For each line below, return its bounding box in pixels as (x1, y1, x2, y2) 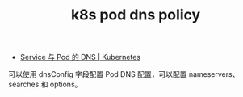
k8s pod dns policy (70, 6, 201, 24)
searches (8, 79, 40, 90)
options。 (49, 79, 82, 90)
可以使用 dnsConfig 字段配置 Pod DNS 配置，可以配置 (8, 70, 187, 79)
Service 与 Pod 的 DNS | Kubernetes (19, 53, 141, 62)
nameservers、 (188, 70, 240, 79)
